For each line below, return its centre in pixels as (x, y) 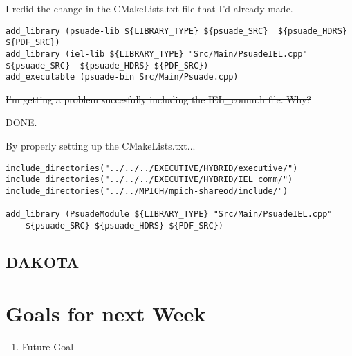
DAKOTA (43, 261)
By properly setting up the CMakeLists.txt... (101, 146)
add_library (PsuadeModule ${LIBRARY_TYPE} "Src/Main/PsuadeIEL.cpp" (169, 214)
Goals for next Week (106, 313)
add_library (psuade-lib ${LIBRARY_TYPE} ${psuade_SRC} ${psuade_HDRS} (176, 31)
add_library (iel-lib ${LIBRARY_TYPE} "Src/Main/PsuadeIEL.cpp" (157, 54)
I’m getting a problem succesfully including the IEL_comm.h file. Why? (158, 99)
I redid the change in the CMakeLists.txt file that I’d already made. (149, 8)
